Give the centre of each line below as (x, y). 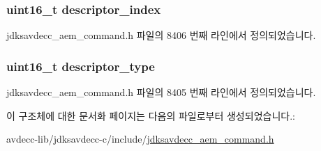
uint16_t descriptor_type (81, 66)
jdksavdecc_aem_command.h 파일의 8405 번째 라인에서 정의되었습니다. (161, 92)
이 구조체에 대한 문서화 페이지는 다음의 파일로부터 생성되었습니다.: (151, 115)
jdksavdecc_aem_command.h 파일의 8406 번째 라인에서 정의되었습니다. (161, 35)
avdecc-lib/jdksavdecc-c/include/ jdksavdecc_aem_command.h (140, 139)
